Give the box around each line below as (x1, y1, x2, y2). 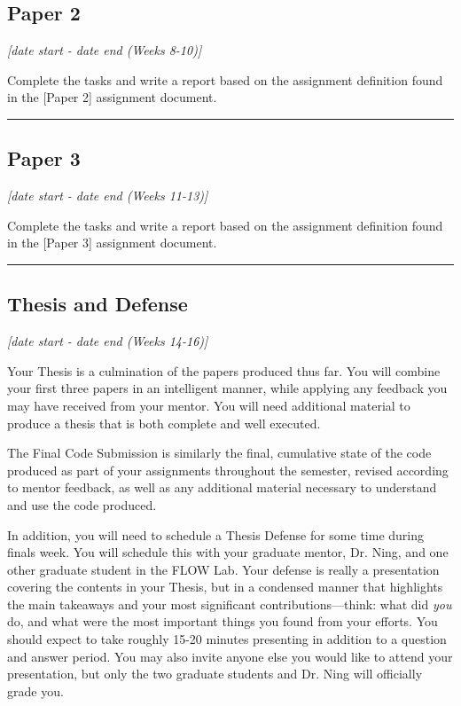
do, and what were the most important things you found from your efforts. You (7, 612, 438, 631)
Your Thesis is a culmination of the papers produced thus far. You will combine (7, 361, 441, 380)
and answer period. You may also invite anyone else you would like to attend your (7, 647, 453, 665)
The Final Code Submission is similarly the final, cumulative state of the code (7, 443, 432, 462)
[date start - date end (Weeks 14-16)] (7, 332, 208, 350)
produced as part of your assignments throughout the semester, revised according (7, 460, 449, 479)
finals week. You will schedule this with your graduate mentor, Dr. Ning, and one (7, 543, 449, 561)
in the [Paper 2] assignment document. (7, 88, 217, 106)
